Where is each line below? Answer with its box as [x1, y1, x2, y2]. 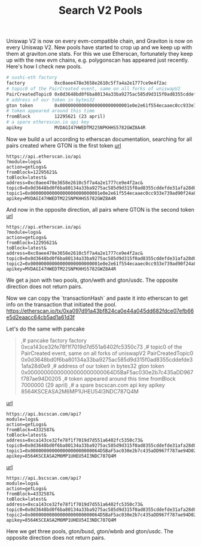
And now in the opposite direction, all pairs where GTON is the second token [6, 206, 194, 213]
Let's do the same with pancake [6, 325, 85, 332]
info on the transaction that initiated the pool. [6, 300, 117, 308]
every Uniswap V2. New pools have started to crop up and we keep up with [6, 44, 193, 51]
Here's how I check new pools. [6, 63, 83, 70]
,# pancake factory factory [20, 336, 87, 344]
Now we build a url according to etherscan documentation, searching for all [6, 136, 193, 143]
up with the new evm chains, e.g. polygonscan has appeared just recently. [6, 56, 190, 64]
